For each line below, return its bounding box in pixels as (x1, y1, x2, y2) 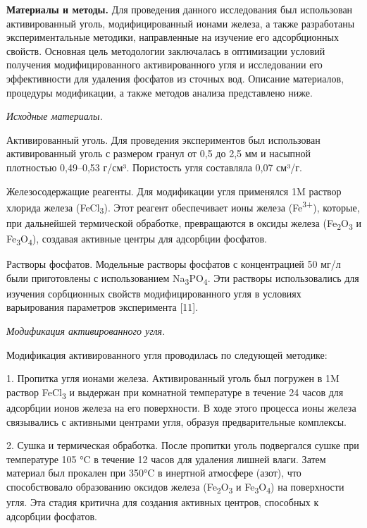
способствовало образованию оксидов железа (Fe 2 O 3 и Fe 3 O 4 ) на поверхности (6, 479, 344, 496)
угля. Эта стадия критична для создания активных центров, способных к (6, 495, 319, 510)
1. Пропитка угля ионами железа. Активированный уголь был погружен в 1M (6, 371, 340, 386)
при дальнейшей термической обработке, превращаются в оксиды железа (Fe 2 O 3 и (6, 215, 361, 232)
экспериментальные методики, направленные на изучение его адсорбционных (6, 30, 339, 44)
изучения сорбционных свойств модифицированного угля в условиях (6, 286, 301, 300)
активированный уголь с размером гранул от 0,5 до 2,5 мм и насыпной (6, 146, 311, 161)
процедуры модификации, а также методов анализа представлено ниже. (6, 85, 313, 99)
